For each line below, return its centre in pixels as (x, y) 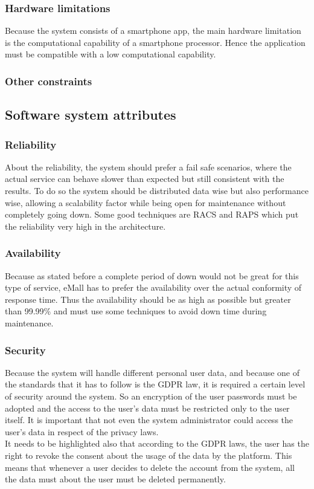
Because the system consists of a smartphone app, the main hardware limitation (153, 31)
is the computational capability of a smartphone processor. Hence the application (155, 42)
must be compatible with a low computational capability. (111, 54)
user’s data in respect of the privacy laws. (82, 431)
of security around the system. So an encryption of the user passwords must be (151, 396)
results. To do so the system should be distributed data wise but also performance (157, 191)
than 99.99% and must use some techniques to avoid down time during (136, 311)
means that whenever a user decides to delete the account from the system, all (150, 467)
